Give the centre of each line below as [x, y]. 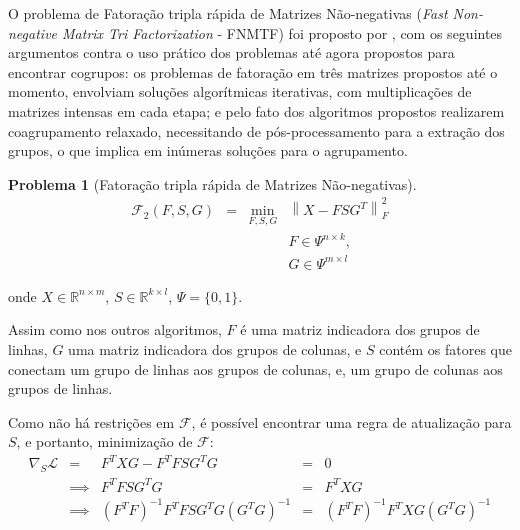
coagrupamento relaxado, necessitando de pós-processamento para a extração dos [256, 130]
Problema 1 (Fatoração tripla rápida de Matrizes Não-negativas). [212, 183]
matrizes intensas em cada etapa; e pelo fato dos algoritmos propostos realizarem [256, 110]
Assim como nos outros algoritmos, [115, 329]
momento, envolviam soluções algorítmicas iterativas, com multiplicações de [240, 91]
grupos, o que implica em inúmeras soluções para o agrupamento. [208, 150]
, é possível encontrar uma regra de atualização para [351, 421]
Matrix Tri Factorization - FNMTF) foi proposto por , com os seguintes [282, 32]
